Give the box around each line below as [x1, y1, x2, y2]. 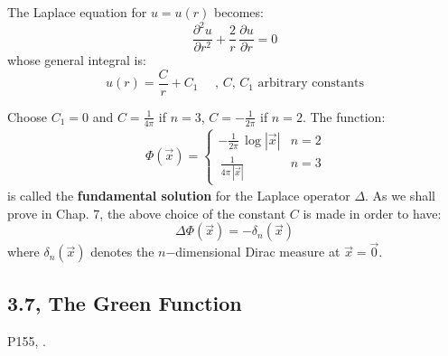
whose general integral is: [7, 51, 146, 70]
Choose [7, 107, 48, 126]
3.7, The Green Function [7, 288, 242, 316]
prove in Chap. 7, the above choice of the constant [7, 203, 286, 222]
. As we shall [365, 186, 435, 205]
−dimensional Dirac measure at [165, 242, 341, 261]
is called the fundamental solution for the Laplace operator [7, 186, 350, 205]
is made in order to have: [303, 203, 442, 222]
